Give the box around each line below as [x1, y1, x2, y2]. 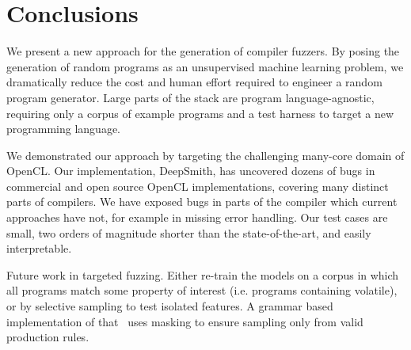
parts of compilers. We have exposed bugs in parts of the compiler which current [6, 193, 398, 210]
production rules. [6, 329, 89, 345]
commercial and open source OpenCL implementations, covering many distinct [6, 177, 389, 194]
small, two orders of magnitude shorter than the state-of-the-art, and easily [6, 224, 371, 241]
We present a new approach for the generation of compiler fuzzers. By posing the [6, 43, 400, 59]
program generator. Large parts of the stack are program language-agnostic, [6, 89, 375, 105]
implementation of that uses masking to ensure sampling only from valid [6, 313, 363, 329]
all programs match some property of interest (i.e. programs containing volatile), [6, 282, 398, 299]
